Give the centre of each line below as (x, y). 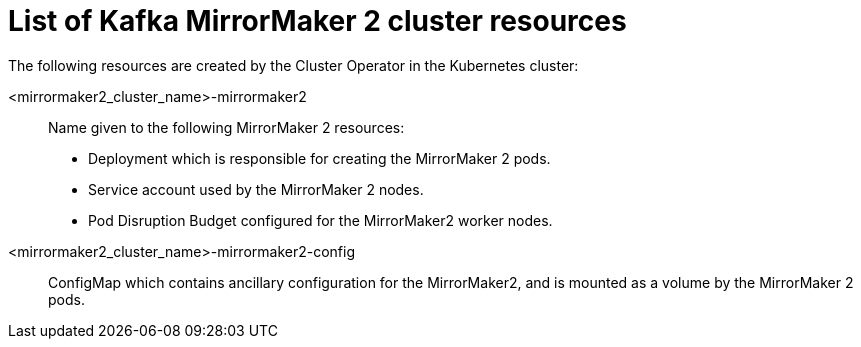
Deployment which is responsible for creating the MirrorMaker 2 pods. (319, 158)
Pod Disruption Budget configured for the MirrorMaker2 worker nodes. (320, 220)
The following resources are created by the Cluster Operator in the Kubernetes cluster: (293, 65)
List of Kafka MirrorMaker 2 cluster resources (317, 21)
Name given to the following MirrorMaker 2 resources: (226, 127)
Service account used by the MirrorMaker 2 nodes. (256, 189)
